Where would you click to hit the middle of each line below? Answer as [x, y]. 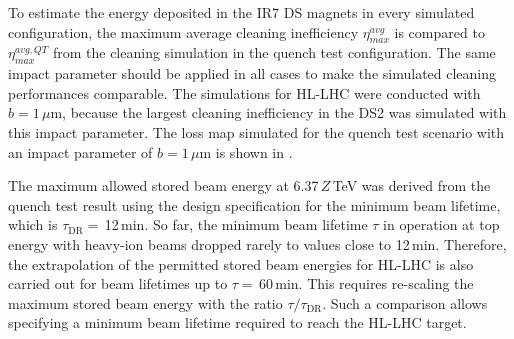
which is [33, 224]
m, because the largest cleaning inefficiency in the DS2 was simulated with [278, 112]
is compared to [439, 31]
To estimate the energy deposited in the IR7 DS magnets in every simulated [241, 12]
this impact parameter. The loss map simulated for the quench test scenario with [256, 131]
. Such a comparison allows [405, 302]
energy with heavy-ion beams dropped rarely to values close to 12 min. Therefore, [257, 243]
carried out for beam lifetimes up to [118, 283]
